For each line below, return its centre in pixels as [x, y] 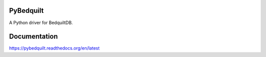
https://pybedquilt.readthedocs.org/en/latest [54, 48]
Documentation [33, 37]
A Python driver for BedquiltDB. [41, 23]
